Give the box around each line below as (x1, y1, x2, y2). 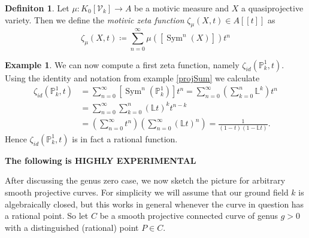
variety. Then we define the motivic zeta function (5, 13, 184, 26)
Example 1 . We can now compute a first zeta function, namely (5, 58, 240, 71)
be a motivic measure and (134, 2, 229, 14)
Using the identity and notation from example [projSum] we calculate (5, 71, 260, 84)
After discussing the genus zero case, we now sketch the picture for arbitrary (5, 174, 286, 187)
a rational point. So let (5, 209, 89, 222)
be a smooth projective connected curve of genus (99, 209, 278, 222)
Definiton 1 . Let (5, 2, 69, 14)
